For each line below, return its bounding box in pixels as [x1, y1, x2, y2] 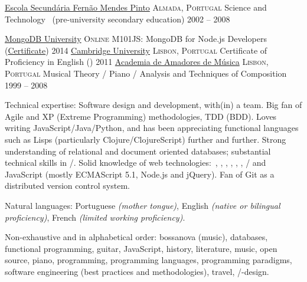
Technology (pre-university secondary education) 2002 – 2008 [5, 12, 230, 25]
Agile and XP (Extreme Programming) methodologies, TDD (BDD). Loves [5, 110, 277, 122]
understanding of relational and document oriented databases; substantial [5, 145, 271, 157]
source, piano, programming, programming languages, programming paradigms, [5, 254, 292, 266]
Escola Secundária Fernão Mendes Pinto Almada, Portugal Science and [5, 1, 267, 13]
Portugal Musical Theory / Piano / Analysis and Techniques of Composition [5, 67, 287, 79]
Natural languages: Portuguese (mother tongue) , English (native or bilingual [5, 199, 280, 211]
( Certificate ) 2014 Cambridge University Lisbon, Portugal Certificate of [5, 44, 267, 56]
